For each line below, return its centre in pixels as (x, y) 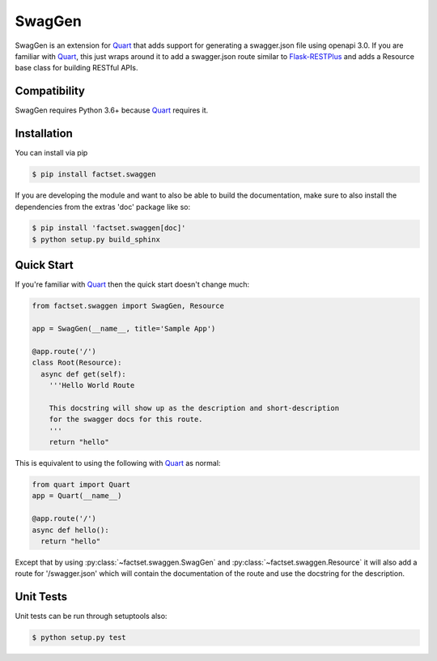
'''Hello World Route (92, 386)
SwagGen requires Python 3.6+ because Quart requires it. (112, 110)
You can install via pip (51, 153)
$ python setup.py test (79, 638)
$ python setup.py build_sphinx (96, 239)
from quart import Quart (81, 485)
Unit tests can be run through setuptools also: (91, 616)
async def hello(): (70, 530)
